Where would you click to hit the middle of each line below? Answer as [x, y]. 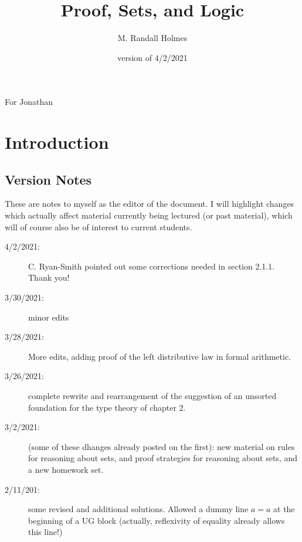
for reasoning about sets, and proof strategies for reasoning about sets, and [163, 458]
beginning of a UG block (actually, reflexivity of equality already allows [157, 520]
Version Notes [48, 179]
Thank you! [49, 277]
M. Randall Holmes [152, 38]
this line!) [45, 532]
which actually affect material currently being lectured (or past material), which [149, 215]
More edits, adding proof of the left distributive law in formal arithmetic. [160, 356]
